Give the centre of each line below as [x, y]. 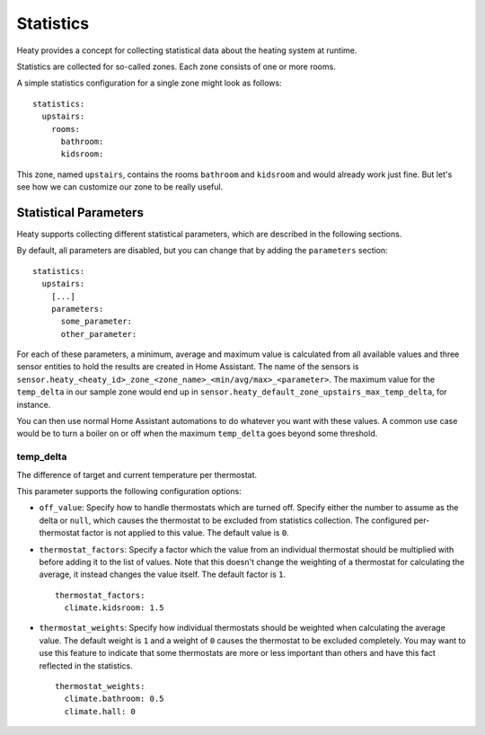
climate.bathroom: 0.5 [114, 699]
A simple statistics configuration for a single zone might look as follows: [149, 83]
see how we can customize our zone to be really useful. [120, 187]
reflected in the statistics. [86, 666]
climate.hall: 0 [100, 711]
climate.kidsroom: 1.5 [114, 608]
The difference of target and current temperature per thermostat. [137, 474]
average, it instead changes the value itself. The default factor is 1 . [163, 574]
